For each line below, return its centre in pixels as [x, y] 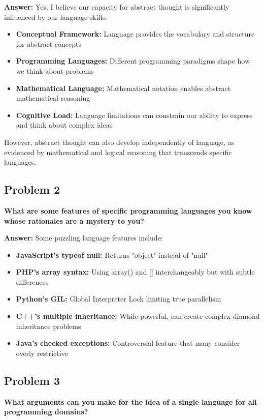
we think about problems [55, 70]
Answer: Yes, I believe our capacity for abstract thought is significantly [117, 7]
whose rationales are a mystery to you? [74, 220]
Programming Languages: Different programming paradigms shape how [133, 61]
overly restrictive [42, 353]
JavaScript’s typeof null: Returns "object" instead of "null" [112, 254]
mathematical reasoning [53, 98]
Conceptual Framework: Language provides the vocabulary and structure [135, 34]
